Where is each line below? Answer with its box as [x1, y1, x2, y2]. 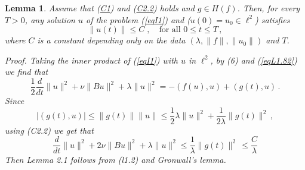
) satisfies [255, 13, 290, 26]
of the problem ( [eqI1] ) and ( [85, 13, 190, 26]
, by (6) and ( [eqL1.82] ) [210, 53, 297, 66]
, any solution [24, 13, 75, 26]
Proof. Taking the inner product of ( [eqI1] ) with [5, 53, 178, 66]
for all [159, 26, 181, 34]
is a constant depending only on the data [37, 34, 186, 46]
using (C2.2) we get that [5, 124, 94, 136]
